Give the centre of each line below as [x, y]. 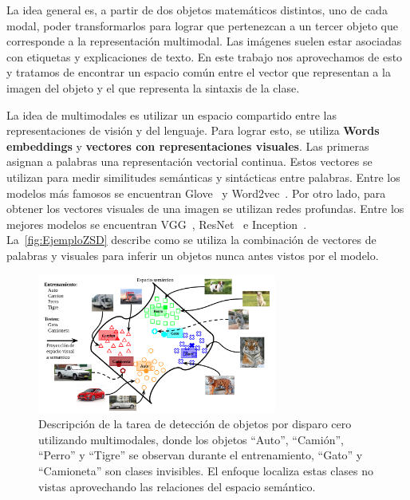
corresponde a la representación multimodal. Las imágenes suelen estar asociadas [204, 41]
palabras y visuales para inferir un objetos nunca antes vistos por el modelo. [193, 255]
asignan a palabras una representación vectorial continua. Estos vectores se [189, 161]
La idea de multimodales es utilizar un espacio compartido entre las [171, 114]
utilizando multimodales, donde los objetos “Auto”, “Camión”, [191, 439]
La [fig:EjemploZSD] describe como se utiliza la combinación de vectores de [191, 240]
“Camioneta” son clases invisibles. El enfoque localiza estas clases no [206, 470]
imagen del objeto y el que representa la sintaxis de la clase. [153, 87]
